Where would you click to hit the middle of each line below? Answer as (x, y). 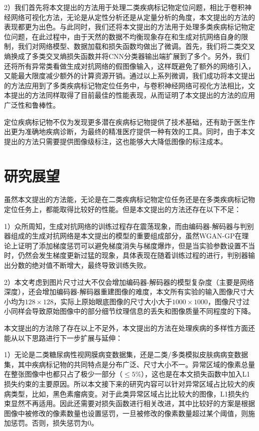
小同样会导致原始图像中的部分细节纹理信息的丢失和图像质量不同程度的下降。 (129, 311)
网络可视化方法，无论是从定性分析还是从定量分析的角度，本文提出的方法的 (133, 17)
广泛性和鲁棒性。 (32, 105)
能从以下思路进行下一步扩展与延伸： (63, 337)
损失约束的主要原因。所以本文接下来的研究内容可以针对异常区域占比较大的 (126, 383)
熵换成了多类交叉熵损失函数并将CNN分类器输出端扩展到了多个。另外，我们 (127, 56)
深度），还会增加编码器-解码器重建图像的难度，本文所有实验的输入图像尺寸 (126, 292)
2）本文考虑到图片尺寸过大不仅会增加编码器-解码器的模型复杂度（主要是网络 (129, 282)
